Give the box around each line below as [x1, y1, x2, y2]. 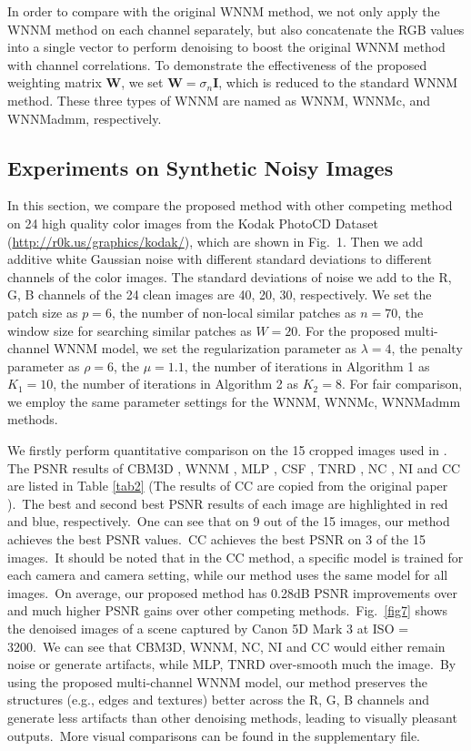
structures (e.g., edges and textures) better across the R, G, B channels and [7, 690, 429, 709]
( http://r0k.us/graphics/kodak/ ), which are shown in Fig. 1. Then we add [7, 231, 424, 250]
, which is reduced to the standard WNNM [218, 73, 458, 92]
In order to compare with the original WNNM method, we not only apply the [7, 2, 440, 20]
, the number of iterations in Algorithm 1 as [184, 356, 430, 375]
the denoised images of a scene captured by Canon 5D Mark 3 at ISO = [7, 619, 409, 638]
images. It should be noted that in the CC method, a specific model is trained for [7, 547, 464, 566]
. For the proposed [297, 320, 401, 340]
